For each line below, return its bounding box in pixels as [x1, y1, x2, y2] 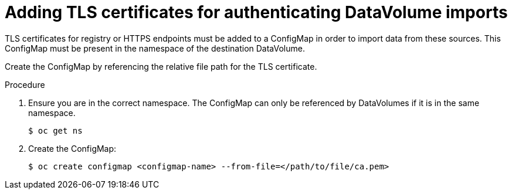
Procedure [5, 79, 45, 90]
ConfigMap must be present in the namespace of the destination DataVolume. [5, 43, 305, 53]
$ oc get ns [28, 125, 83, 135]
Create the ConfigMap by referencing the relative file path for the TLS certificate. [5, 61, 317, 72]
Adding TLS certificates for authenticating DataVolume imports [5, 2, 508, 22]
